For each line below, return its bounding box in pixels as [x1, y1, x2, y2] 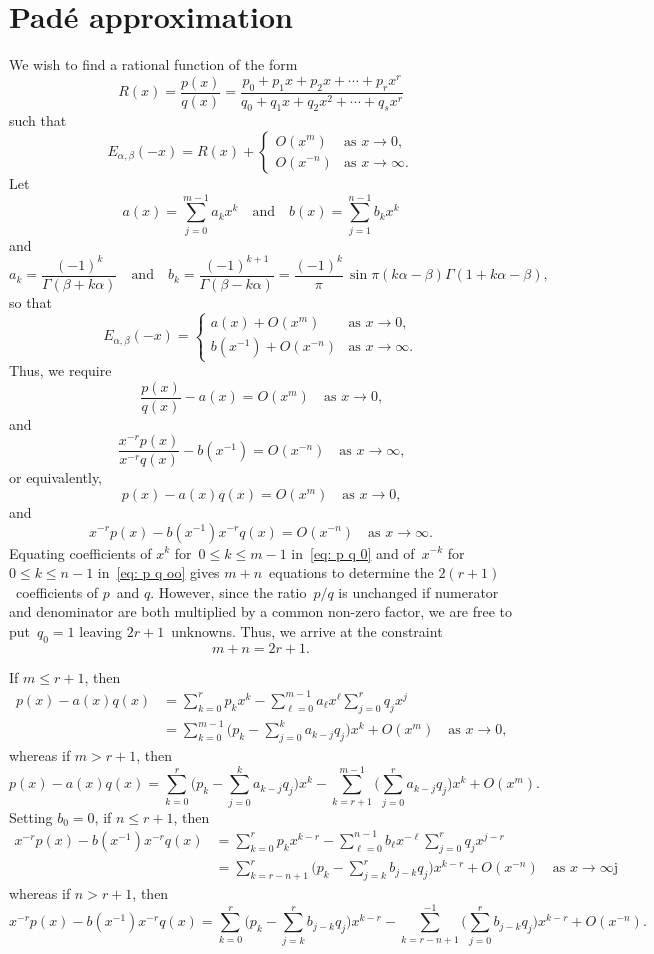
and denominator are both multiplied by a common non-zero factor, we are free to [9, 601, 513, 622]
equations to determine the [269, 562, 434, 583]
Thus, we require [9, 360, 112, 381]
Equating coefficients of [9, 542, 152, 563]
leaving [79, 620, 123, 641]
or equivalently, [9, 467, 103, 488]
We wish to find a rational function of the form [9, 54, 298, 75]
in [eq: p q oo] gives [97, 562, 220, 583]
